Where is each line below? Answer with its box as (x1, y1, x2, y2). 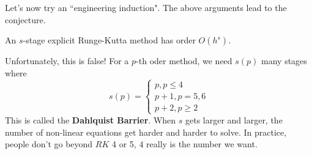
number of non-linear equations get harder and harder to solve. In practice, (5, 125, 287, 138)
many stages (261, 54, 307, 67)
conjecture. (5, 13, 46, 26)
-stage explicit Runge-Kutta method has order (23, 34, 196, 46)
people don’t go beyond (5, 137, 93, 150)
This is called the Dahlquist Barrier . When (5, 113, 176, 126)
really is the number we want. (146, 137, 258, 150)
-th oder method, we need (136, 54, 232, 67)
